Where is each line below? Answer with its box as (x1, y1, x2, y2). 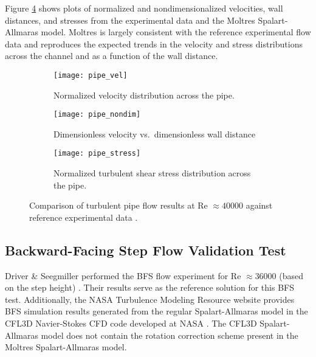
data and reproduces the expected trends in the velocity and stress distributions (5, 37, 303, 50)
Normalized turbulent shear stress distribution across (53, 167, 251, 179)
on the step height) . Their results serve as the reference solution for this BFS (5, 281, 294, 294)
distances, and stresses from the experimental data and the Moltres (5, 13, 255, 26)
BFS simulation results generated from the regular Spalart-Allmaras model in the (5, 305, 308, 317)
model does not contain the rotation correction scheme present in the (41, 328, 298, 341)
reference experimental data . (29, 210, 138, 223)
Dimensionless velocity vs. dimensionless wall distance (53, 127, 256, 140)
